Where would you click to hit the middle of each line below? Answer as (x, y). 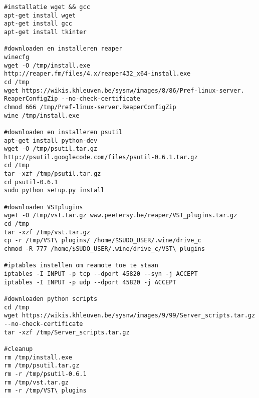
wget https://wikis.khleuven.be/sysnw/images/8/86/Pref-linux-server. (124, 90)
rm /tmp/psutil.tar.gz (42, 366)
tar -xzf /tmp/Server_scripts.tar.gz (67, 332)
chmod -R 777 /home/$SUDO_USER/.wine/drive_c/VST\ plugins (104, 249)
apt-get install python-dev (51, 140)
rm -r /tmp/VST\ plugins (45, 391)
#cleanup (19, 349)
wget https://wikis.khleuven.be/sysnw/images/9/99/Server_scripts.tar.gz (130, 316)
